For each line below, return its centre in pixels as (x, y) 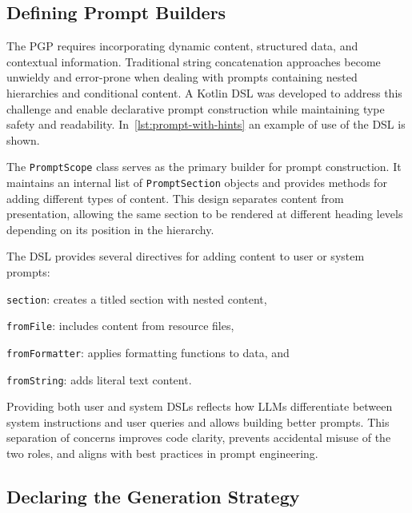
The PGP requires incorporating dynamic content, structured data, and (182, 46)
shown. (23, 139)
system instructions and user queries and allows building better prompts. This (198, 422)
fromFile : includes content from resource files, (120, 326)
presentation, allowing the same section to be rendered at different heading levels (205, 214)
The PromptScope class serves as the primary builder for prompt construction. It (204, 167)
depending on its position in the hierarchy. (110, 229)
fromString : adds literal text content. (99, 379)
